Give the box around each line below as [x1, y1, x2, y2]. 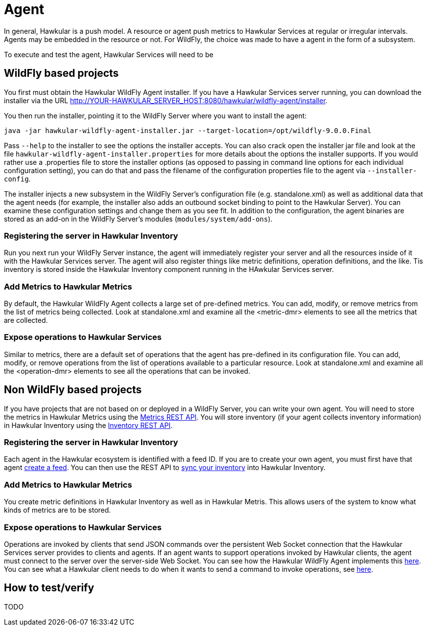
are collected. [4, 316, 48, 325]
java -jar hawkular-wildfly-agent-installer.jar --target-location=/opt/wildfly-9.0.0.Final [4, 126, 372, 135]
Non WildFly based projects [4, 383, 142, 396]
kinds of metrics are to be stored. [4, 506, 111, 515]
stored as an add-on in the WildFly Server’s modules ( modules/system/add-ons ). [4, 214, 273, 223]
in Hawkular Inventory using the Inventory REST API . [4, 421, 173, 429]
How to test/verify [4, 582, 95, 594]
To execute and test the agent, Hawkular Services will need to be [4, 50, 213, 59]
